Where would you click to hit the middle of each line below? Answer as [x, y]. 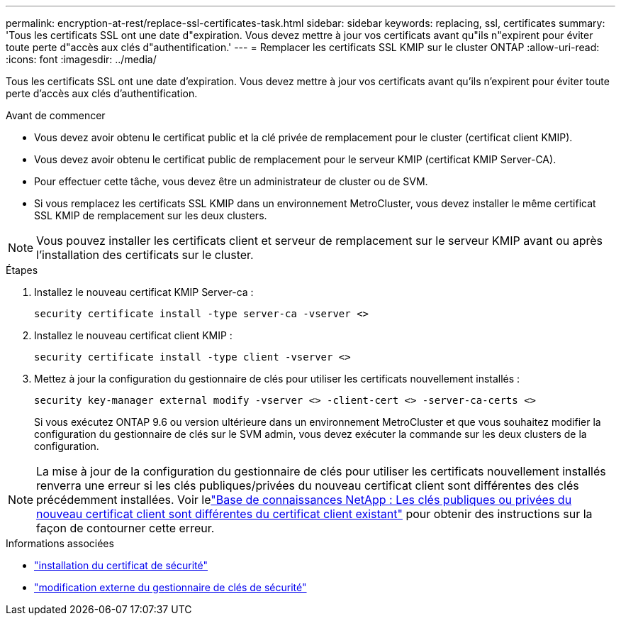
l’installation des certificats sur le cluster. [145, 255]
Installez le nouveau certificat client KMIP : [133, 335]
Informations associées [60, 543]
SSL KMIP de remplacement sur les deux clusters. [151, 215]
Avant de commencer [56, 115]
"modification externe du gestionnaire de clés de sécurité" [170, 587]
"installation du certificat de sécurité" [121, 565]
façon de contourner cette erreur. [125, 528]
